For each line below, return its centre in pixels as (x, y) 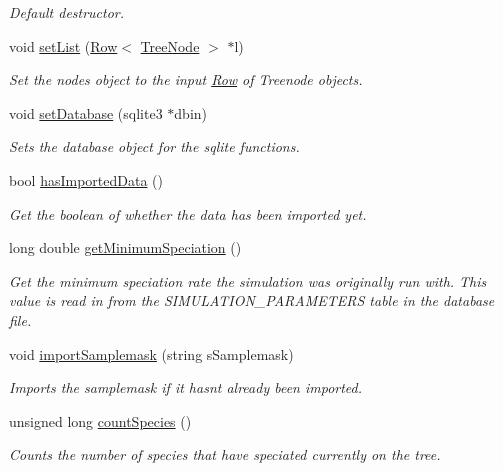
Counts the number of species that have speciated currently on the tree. (225, 454)
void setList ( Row (63, 45)
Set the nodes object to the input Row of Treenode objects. (186, 79)
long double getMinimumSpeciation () (125, 247)
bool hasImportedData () (86, 179)
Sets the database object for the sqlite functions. (154, 146)
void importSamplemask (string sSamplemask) (151, 353)
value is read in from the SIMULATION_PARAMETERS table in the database (252, 300)
